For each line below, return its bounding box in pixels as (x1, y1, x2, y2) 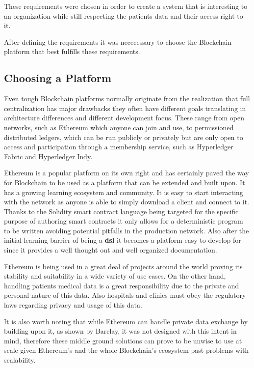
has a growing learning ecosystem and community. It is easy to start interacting (4, 187, 243, 197)
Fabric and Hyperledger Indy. (4, 151, 93, 161)
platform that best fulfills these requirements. (4, 46, 140, 57)
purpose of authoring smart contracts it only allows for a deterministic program (4, 216, 243, 226)
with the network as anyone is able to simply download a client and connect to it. (4, 197, 249, 207)
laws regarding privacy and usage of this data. (4, 300, 142, 310)
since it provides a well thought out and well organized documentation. (4, 245, 217, 255)
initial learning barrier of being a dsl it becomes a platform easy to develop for (4, 235, 241, 245)
